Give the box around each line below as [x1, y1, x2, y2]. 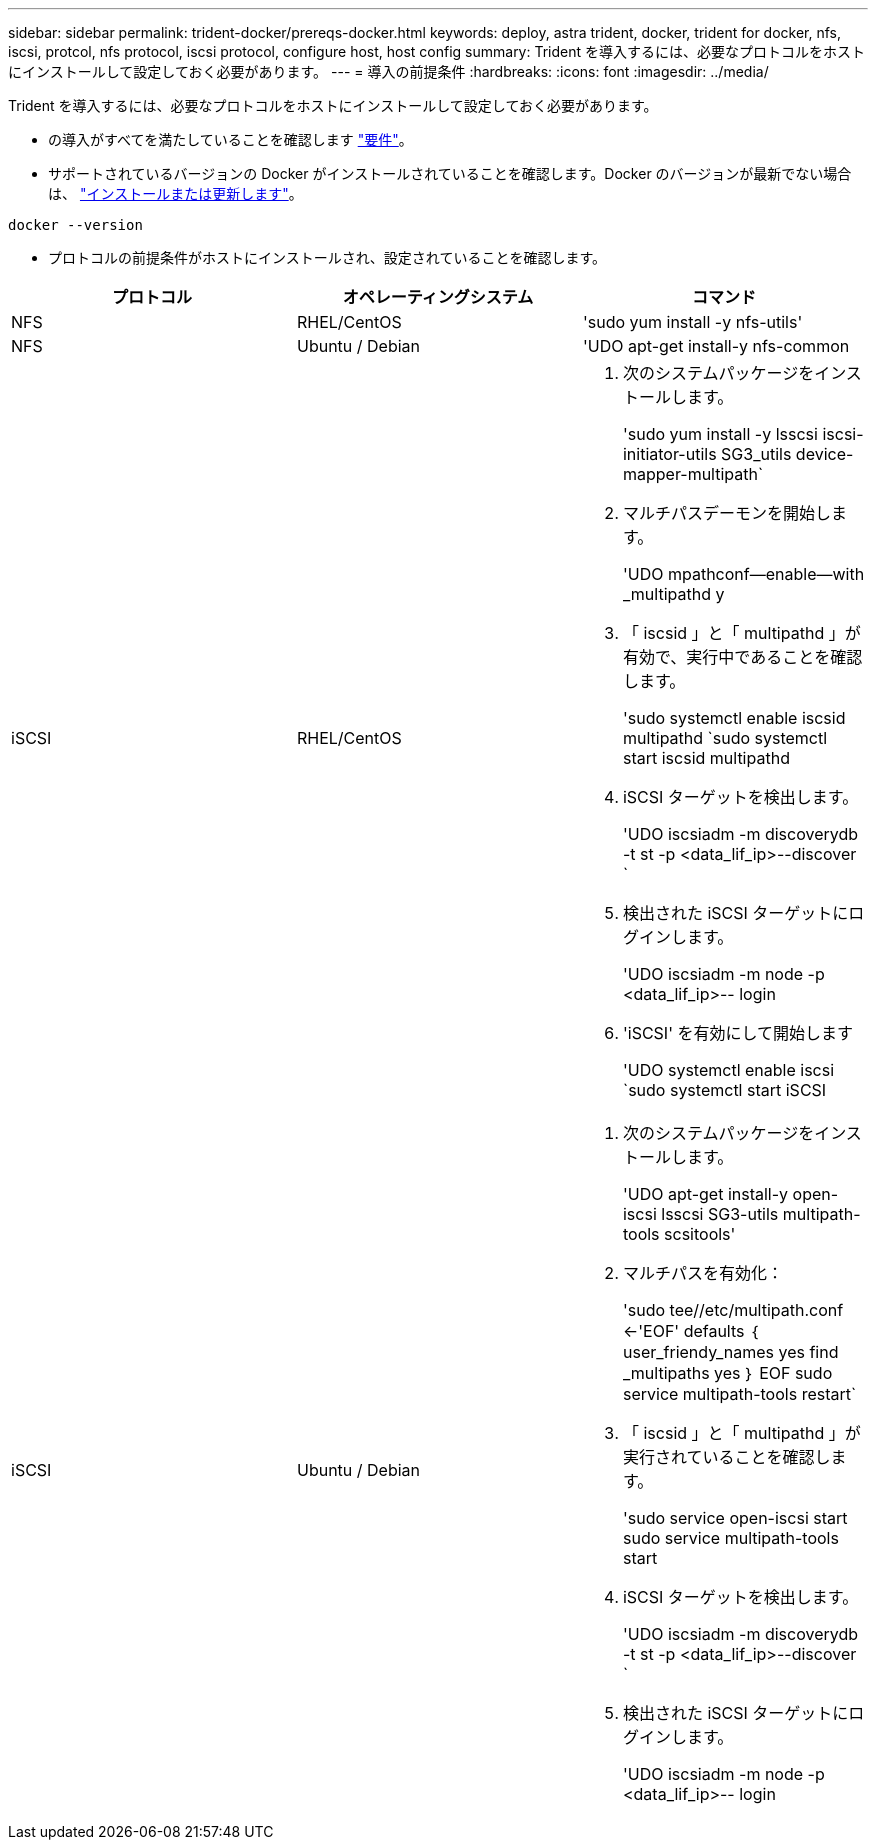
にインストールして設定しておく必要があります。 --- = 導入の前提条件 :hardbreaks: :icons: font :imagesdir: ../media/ [8, 63, 769, 80]
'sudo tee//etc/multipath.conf [622, 1300, 844, 1320]
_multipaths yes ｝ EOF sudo [622, 1363, 833, 1383]
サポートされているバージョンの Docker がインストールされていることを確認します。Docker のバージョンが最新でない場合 [48, 165, 852, 182]
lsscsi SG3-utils [661, 1204, 779, 1224]
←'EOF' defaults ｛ [622, 1321, 759, 1341]
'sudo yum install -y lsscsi [622, 424, 818, 444]
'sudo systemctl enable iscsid [622, 708, 846, 728]
